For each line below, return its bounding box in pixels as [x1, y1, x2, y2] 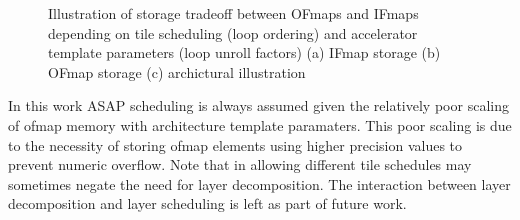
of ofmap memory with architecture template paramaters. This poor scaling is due [8, 114, 512, 135]
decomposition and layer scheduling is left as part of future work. [8, 193, 407, 214]
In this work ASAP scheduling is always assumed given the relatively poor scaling [8, 95, 509, 116]
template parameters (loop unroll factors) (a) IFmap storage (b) [48, 42, 441, 63]
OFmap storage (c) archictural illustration [48, 61, 306, 82]
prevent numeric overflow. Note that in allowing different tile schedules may [8, 154, 472, 175]
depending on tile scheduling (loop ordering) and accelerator [48, 22, 418, 43]
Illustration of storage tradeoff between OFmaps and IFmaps [48, 3, 419, 23]
